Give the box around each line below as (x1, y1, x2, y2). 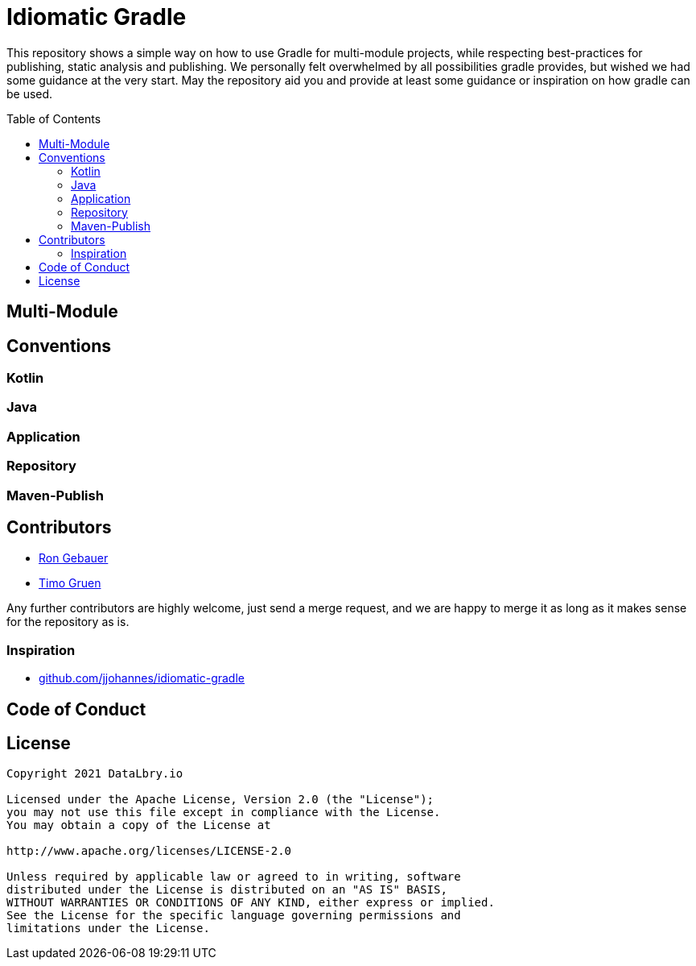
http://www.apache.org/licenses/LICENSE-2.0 (6, 844, 292, 858)
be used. (6, 86, 53, 101)
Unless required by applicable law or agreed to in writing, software (6, 870, 461, 884)
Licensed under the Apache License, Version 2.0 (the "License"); (6, 793, 434, 806)
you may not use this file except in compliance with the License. (6, 806, 441, 819)
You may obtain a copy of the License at (6, 819, 271, 832)
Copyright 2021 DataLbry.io (6, 767, 183, 781)
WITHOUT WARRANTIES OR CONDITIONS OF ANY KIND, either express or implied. (6, 896, 495, 910)
